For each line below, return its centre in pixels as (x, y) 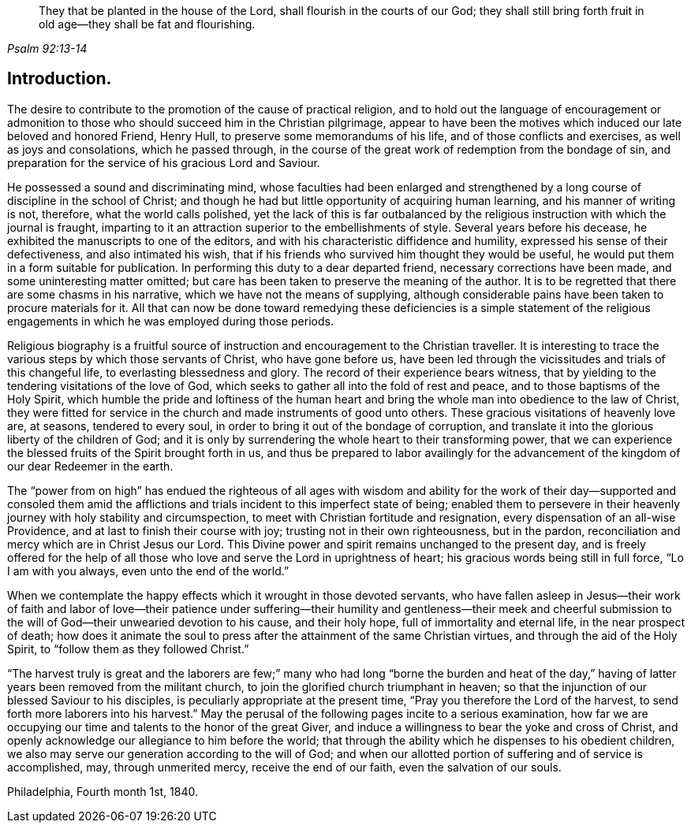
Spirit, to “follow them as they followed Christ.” (128, 649)
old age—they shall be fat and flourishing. (147, 24)
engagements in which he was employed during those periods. (170, 321)
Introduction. (60, 79)
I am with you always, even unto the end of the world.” (148, 571)
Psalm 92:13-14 (47, 48)
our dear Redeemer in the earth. (90, 466)
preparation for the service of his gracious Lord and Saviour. (164, 162)
